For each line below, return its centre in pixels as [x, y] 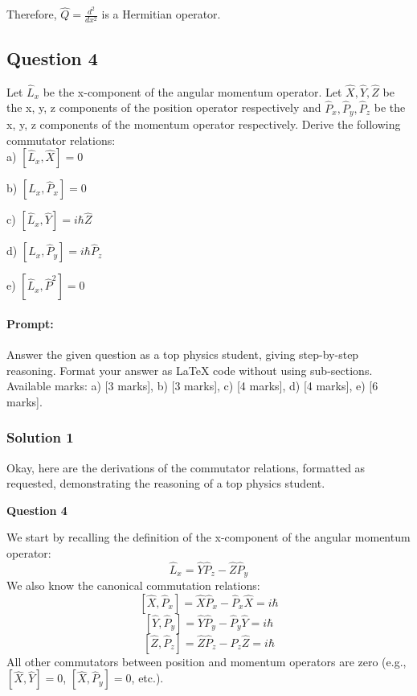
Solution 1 [40, 437]
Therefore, [32, 14]
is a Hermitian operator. [161, 14]
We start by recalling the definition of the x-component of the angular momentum [208, 537]
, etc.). [147, 678]
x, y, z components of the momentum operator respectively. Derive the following [204, 124]
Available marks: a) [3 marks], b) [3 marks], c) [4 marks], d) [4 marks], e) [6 [192, 386]
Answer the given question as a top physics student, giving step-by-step [183, 354]
